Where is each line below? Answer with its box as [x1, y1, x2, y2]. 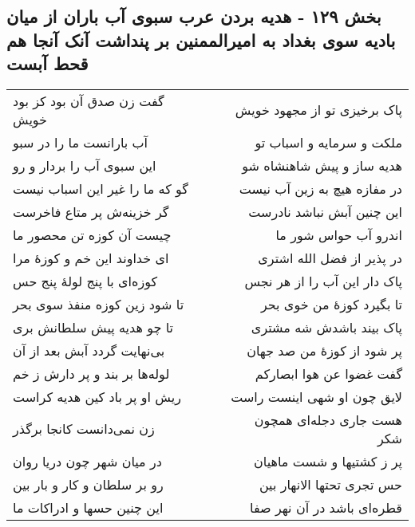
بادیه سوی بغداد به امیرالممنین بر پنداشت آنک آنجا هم [6, 27, 396, 52]
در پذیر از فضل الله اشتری [258, 248, 402, 267]
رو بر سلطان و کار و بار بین [13, 474, 164, 494]
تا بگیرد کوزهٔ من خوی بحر [260, 294, 402, 313]
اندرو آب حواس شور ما [275, 225, 402, 244]
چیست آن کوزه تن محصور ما [13, 225, 172, 244]
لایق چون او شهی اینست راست [231, 387, 402, 406]
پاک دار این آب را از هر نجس [244, 271, 402, 290]
